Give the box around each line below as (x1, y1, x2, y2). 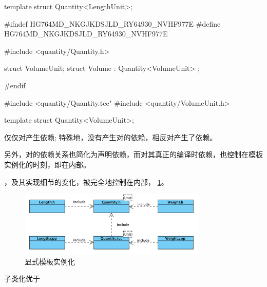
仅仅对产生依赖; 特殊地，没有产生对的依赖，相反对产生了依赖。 (4, 131, 217, 142)
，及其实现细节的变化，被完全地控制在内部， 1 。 (4, 176, 168, 187)
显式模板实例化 (25, 256, 75, 266)
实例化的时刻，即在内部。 (4, 159, 90, 169)
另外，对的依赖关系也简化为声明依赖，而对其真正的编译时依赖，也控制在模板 (4, 149, 263, 160)
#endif (4, 80, 26, 90)
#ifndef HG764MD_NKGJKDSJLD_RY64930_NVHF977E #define (4, 18, 221, 29)
